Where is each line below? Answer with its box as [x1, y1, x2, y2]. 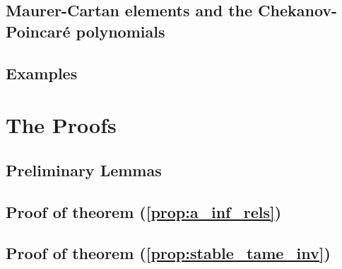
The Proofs [6, 110, 117, 139]
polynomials [76, 20, 165, 42]
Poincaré [6, 20, 71, 42]
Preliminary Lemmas [6, 159, 162, 181]
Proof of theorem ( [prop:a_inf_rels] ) [6, 200, 282, 222]
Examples [6, 62, 78, 84]
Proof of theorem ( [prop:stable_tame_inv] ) [6, 242, 331, 264]
